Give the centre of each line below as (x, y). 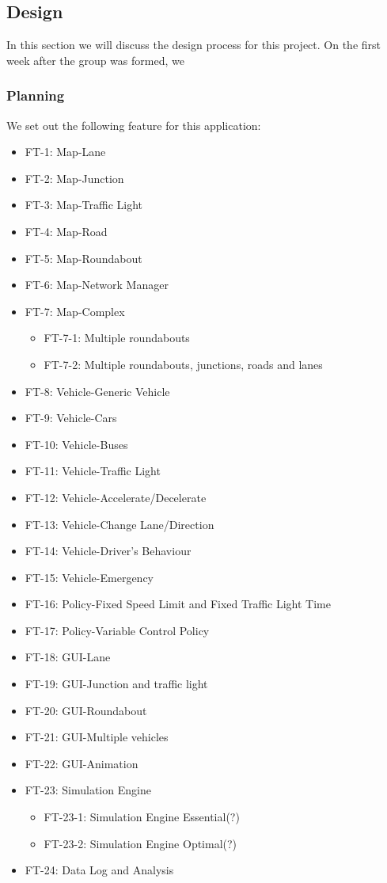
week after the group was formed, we (95, 60)
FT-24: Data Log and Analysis (99, 870)
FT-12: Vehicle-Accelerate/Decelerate (116, 497)
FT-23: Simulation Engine (88, 790)
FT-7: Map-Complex (75, 311)
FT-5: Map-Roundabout (83, 258)
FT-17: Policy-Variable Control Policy (117, 630)
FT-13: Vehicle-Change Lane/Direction (120, 524)
